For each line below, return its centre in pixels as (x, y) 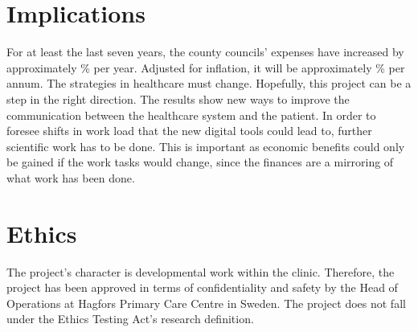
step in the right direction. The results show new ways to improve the (178, 98)
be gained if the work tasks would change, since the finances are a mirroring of (200, 162)
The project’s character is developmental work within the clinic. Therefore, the (201, 271)
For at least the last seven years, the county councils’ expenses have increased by (205, 52)
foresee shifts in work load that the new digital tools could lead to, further (189, 131)
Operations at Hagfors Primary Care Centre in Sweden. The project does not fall (206, 303)
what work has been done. (71, 177)
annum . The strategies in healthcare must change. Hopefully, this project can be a (209, 83)
